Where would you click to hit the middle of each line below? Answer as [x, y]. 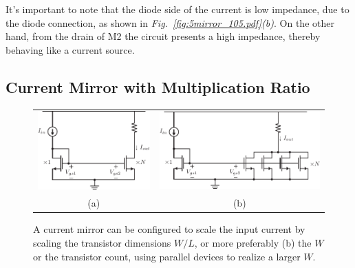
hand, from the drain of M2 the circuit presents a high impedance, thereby [163, 36]
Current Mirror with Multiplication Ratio [158, 86]
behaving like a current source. [70, 49]
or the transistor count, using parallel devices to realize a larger [167, 256]
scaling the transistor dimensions [102, 242]
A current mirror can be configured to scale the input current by [169, 229]
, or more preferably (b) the [253, 242]
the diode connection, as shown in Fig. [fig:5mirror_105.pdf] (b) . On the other [170, 22]
